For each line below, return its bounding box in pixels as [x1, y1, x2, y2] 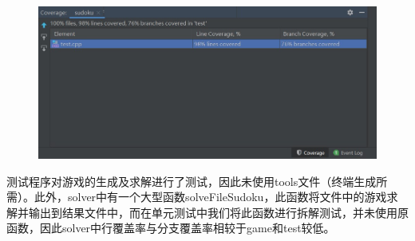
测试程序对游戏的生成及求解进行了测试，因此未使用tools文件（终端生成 [6, 172, 377, 189]
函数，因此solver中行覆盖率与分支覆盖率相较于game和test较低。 [6, 219, 335, 236]
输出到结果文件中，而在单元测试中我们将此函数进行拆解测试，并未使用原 [28, 203, 409, 220]
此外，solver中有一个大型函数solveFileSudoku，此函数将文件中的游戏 [34, 188, 387, 205]
